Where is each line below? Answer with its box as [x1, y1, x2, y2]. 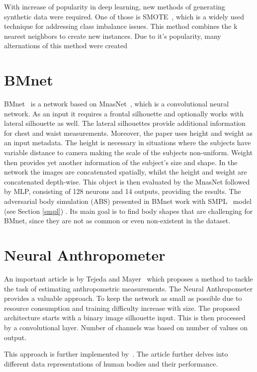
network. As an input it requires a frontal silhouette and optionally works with [4, 108, 244, 118]
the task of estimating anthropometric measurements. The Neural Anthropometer [4, 283, 253, 293]
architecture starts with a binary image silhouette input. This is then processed [4, 312, 246, 323]
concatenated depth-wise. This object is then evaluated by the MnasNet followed [4, 176, 250, 186]
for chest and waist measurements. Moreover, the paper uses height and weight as [4, 127, 253, 138]
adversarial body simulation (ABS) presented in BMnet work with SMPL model [4, 196, 252, 206]
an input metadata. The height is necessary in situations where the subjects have [4, 137, 251, 148]
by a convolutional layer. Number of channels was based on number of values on [4, 322, 248, 332]
